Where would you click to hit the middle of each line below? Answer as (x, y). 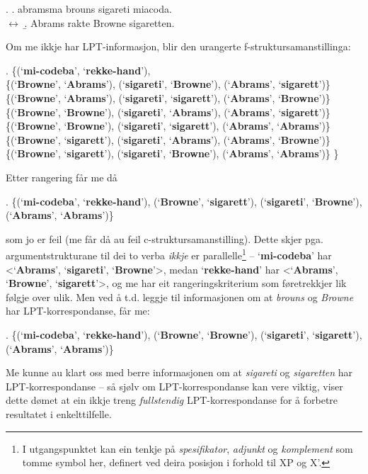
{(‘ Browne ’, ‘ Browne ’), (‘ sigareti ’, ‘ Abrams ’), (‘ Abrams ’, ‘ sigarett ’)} (168, 112)
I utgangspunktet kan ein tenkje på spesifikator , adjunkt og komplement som (188, 448)
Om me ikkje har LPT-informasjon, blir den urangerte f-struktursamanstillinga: (178, 46)
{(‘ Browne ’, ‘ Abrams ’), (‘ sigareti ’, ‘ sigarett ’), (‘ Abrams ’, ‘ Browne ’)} (168, 97)
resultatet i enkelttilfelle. (59, 413)
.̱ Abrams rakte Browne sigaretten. (99, 22)
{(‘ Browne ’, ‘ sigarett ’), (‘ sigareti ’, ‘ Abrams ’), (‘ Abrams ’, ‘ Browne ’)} (168, 139)
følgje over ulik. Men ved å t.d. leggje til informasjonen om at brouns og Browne (180, 297)
